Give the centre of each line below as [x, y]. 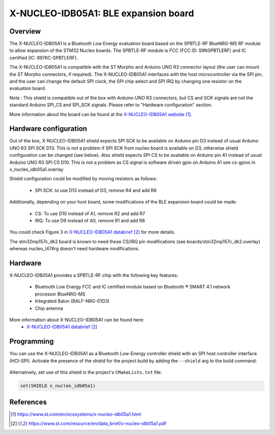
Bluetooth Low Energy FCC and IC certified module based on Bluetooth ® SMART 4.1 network [133, 287]
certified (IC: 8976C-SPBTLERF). [44, 57]
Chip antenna [49, 308]
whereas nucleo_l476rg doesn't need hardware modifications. [75, 249]
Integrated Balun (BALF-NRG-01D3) [72, 301]
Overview [25, 31]
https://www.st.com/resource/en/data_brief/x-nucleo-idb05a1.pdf [97, 423]
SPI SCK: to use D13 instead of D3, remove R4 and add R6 [96, 190]
